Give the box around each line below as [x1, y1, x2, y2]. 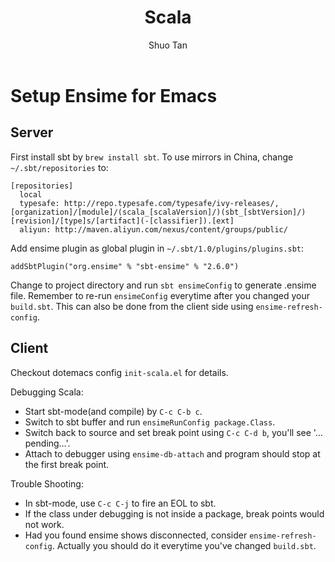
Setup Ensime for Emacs [10, 84, 218, 107]
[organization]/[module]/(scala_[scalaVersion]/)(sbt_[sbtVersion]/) [10, 207, 307, 217]
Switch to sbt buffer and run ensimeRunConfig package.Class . [24, 416, 276, 428]
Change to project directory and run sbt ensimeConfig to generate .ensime [10, 279, 317, 291]
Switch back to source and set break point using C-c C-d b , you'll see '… [24, 426, 323, 438]
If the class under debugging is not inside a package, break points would [24, 507, 325, 520]
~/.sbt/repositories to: [10, 161, 109, 173]
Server [10, 124, 54, 141]
